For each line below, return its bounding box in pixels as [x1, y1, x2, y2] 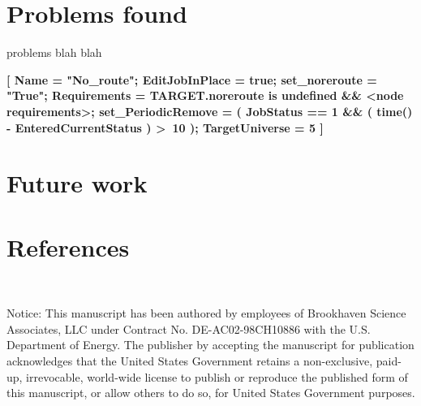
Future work [6, 166, 148, 200]
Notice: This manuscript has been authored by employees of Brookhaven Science [6, 304, 406, 322]
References [6, 230, 130, 263]
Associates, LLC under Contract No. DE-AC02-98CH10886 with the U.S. [6, 320, 371, 337]
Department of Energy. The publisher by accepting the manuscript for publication [6, 336, 415, 353]
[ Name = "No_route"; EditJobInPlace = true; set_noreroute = [6, 71, 377, 88]
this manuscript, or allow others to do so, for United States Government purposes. [6, 384, 415, 401]
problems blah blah [6, 44, 102, 61]
